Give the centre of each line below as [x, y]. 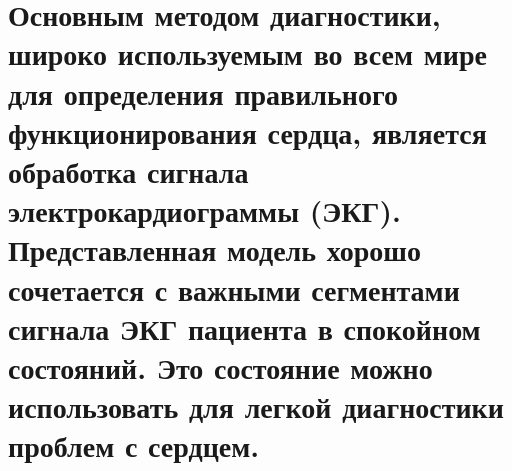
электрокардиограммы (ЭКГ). [204, 210]
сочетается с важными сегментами [234, 288]
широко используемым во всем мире [247, 53]
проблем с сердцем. [134, 445]
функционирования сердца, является [247, 131]
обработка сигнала [128, 170]
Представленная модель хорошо [214, 249]
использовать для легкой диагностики [256, 406]
